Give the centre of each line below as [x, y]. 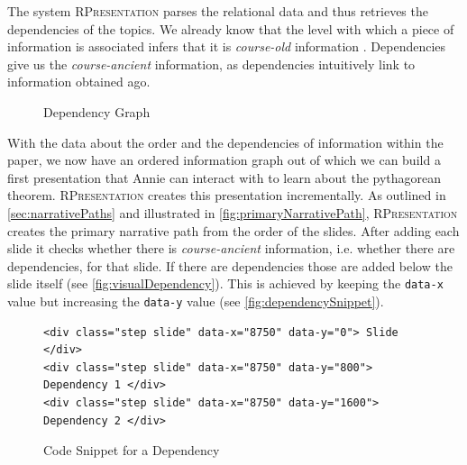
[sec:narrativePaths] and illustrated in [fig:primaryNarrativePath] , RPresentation [233, 212]
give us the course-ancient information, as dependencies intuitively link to [211, 64]
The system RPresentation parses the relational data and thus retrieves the [218, 11]
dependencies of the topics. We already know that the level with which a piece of [231, 28]
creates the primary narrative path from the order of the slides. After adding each [233, 230]
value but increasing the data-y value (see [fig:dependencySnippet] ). [196, 301]
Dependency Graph [97, 111]
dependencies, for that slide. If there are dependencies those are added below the [230, 265]
